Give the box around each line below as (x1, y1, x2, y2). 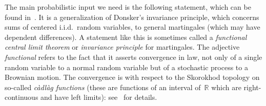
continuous (5, 92, 38, 102)
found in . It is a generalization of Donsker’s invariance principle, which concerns (5, 11, 259, 22)
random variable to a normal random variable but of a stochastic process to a (5, 61, 248, 72)
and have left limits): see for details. (40, 92, 157, 102)
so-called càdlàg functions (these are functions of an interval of (5, 81, 201, 92)
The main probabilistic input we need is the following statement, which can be (5, 2, 251, 12)
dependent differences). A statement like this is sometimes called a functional (5, 31, 247, 42)
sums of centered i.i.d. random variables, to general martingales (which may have (5, 22, 260, 32)
